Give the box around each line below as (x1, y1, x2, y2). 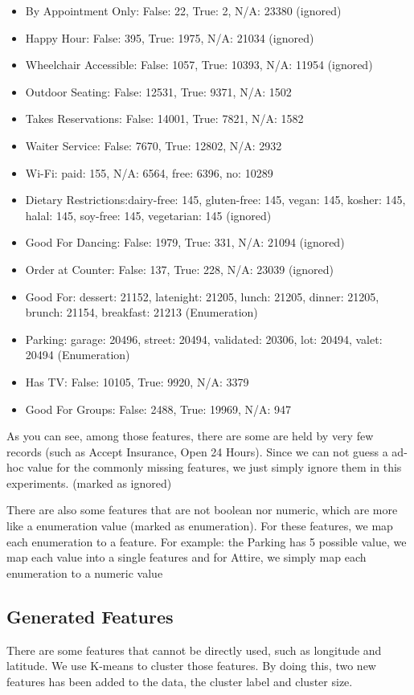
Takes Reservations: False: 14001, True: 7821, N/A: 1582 (25, 110, 304, 127)
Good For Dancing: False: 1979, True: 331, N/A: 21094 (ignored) (25, 234, 345, 251)
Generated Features (6, 603, 174, 628)
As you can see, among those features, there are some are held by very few (6, 427, 374, 444)
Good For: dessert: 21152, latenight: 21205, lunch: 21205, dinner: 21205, (25, 288, 379, 305)
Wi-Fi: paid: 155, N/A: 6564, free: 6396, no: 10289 (25, 164, 273, 181)
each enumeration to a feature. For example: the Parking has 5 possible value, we (6, 533, 407, 550)
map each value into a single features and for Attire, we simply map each (6, 549, 367, 566)
